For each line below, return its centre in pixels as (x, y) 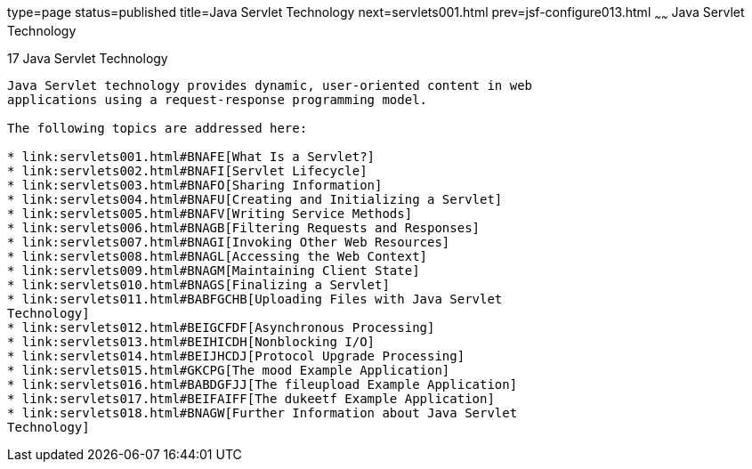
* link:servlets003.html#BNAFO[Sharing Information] (195, 185)
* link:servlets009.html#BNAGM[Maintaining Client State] (214, 270)
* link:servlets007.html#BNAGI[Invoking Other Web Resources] (229, 242)
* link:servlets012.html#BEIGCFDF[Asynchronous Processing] (221, 327)
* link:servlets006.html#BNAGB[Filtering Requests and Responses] (244, 227)
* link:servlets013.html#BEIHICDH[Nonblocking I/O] (191, 341)
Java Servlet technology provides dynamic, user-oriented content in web (270, 85)
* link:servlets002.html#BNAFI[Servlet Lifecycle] (187, 170)
